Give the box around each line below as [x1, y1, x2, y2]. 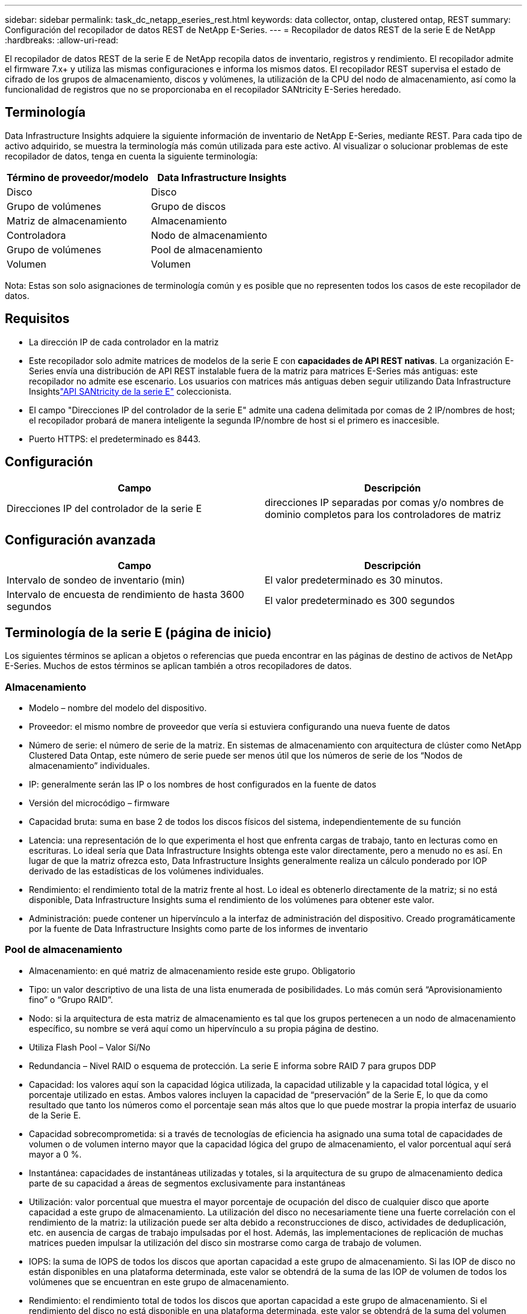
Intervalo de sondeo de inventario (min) [7, 574, 185, 587]
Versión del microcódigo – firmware [29, 797, 170, 808]
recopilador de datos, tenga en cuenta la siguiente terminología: [5, 150, 258, 161]
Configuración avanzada [5, 532, 156, 547]
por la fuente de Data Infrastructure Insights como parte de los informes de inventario [29, 923, 368, 934]
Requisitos [5, 311, 70, 327]
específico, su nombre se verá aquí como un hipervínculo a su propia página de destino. [29, 1023, 379, 1034]
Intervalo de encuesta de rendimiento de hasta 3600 [7, 588, 244, 601]
